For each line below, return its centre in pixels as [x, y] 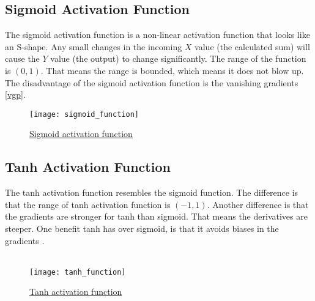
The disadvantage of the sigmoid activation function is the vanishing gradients [152, 82]
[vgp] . [15, 95]
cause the [22, 58]
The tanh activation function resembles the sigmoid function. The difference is [152, 192]
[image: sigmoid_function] [84, 114]
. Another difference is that [258, 204]
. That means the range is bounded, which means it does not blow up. [172, 70]
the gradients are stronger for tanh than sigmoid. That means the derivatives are [156, 216]
